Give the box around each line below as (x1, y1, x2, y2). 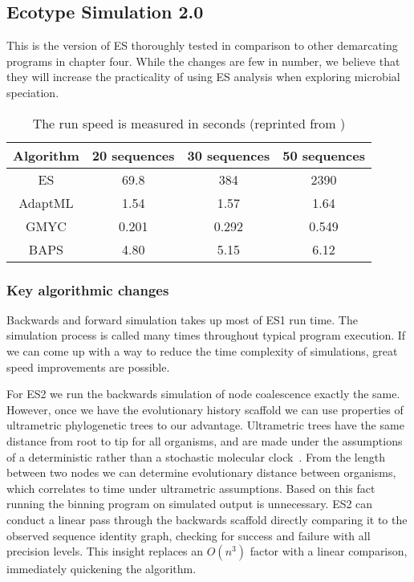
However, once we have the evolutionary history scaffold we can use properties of (6, 401, 404, 417)
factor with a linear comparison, (250, 543, 408, 560)
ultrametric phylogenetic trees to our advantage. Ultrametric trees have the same (6, 417, 404, 433)
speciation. (6, 83, 59, 100)
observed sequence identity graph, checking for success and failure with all (6, 527, 371, 543)
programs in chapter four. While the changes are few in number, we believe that (6, 52, 400, 69)
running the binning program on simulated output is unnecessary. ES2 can (6, 495, 373, 512)
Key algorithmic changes (6, 279, 169, 299)
